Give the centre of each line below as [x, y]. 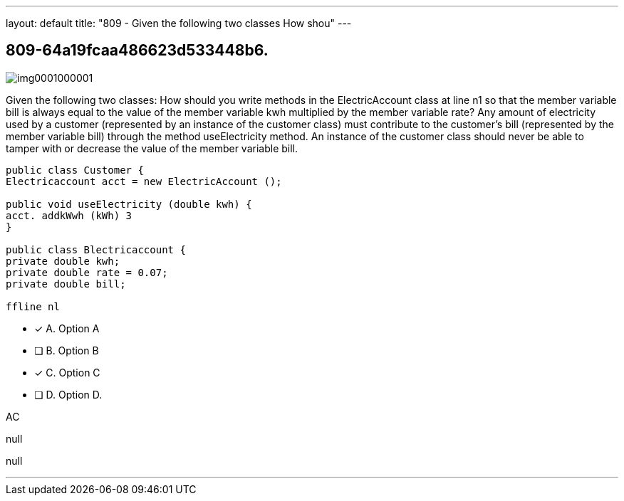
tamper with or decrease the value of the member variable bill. [152, 148]
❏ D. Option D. [68, 394]
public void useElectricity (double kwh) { [129, 204]
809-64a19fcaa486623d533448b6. [137, 51]
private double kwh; [63, 261]
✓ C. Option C [67, 372]
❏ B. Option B [67, 350]
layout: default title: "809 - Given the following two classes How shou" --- [179, 23]
